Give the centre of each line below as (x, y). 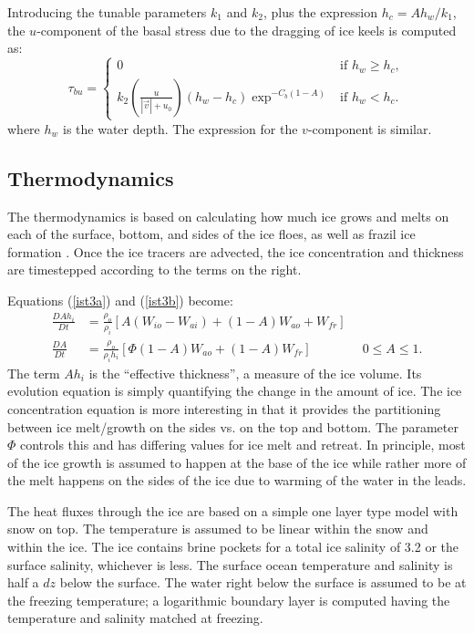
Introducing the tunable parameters (107, 12)
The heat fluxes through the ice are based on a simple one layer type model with (233, 510)
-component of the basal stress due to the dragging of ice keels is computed (247, 30)
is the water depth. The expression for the (180, 128)
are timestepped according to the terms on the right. (155, 270)
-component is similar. (370, 128)
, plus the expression (320, 12)
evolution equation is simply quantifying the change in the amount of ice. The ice (235, 391)
